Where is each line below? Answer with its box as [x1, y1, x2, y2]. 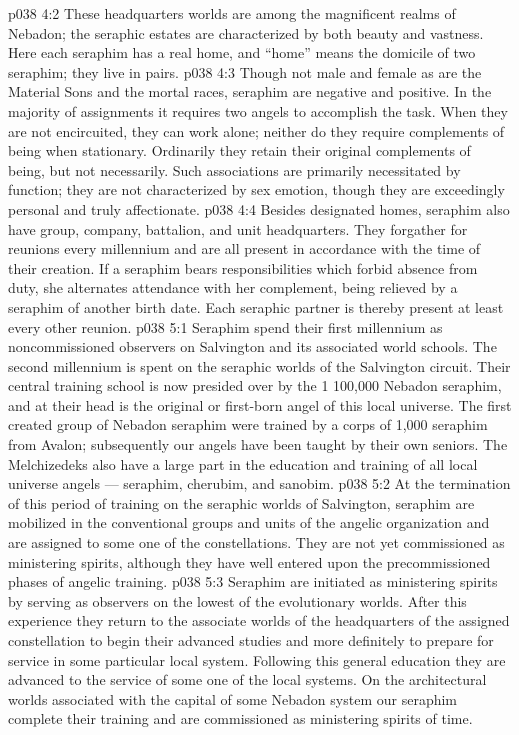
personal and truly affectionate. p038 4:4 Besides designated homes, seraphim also [8, 198, 510, 219]
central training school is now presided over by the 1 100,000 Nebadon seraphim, [8, 375, 502, 396]
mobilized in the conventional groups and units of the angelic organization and [8, 512, 490, 533]
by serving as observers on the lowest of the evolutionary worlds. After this [8, 590, 467, 611]
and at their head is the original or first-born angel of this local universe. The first [8, 394, 512, 415]
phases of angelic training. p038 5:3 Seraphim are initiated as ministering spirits [8, 571, 498, 592]
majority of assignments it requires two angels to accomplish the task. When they [8, 100, 508, 121]
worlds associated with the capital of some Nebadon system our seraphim [8, 688, 458, 709]
